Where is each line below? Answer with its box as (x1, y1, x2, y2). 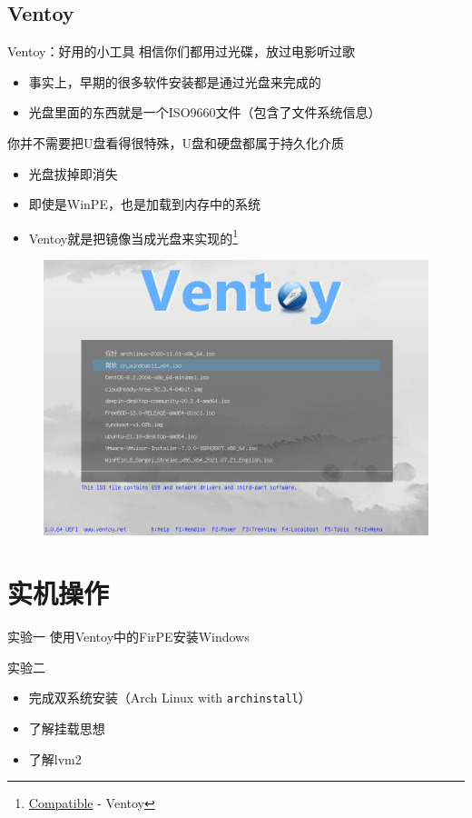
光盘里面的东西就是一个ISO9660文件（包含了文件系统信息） (28, 103, 381, 122)
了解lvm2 (28, 749, 82, 768)
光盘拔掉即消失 (28, 164, 118, 183)
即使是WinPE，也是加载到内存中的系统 (28, 195, 261, 214)
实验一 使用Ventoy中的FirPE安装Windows (7, 627, 250, 646)
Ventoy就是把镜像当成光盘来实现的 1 (28, 225, 239, 247)
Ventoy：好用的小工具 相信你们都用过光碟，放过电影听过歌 (7, 42, 356, 61)
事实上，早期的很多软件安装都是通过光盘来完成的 (28, 72, 321, 91)
